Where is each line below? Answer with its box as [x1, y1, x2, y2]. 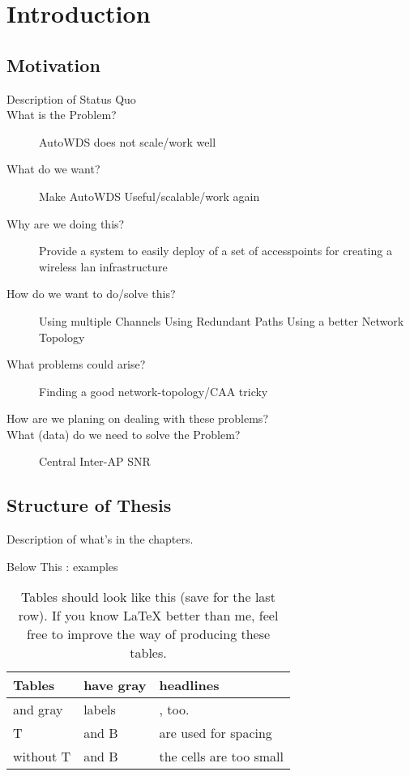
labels [83, 700, 116, 719]
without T [13, 747, 71, 766]
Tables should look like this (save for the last [21, 587, 275, 607]
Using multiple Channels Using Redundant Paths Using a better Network [39, 312, 404, 329]
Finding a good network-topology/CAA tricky [39, 382, 268, 399]
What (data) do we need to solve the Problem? [6, 425, 241, 442]
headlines [159, 676, 220, 695]
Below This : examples [6, 557, 118, 574]
